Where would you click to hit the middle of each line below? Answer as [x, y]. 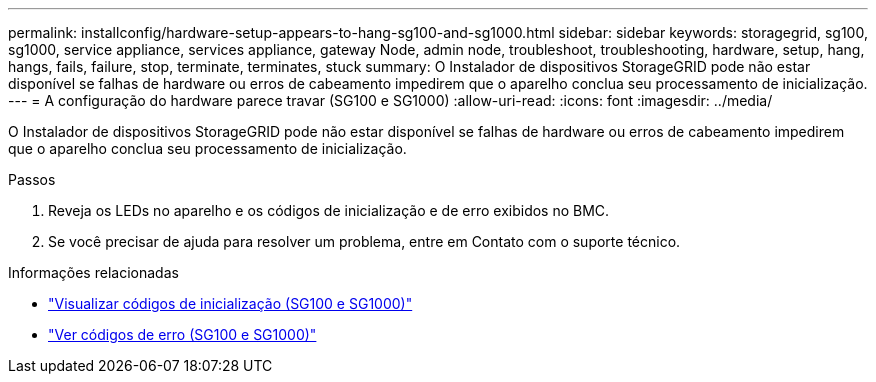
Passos [32, 179]
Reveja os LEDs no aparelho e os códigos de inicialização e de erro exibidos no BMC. [329, 210]
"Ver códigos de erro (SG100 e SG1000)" [182, 334]
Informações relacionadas [93, 272]
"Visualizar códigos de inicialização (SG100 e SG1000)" [230, 303]
